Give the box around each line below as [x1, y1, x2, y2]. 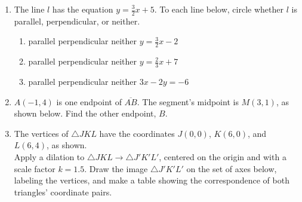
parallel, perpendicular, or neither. [14, 14, 140, 27]
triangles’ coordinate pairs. [14, 185, 112, 198]
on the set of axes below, [186, 162, 277, 175]
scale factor [14, 162, 56, 175]
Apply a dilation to [14, 151, 85, 163]
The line [14, 3, 45, 15]
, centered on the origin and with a [159, 151, 286, 163]
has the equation [52, 3, 113, 15]
